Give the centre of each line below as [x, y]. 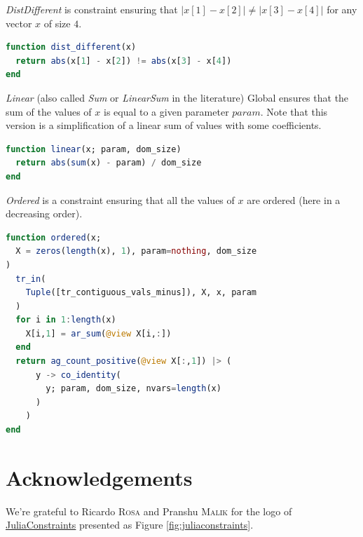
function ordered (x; [54, 237]
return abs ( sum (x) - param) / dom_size [109, 163]
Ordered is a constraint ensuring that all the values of [120, 199]
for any [342, 9]
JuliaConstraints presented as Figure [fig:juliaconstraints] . [130, 525]
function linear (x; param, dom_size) [94, 149]
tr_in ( [31, 279]
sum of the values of [49, 111]
